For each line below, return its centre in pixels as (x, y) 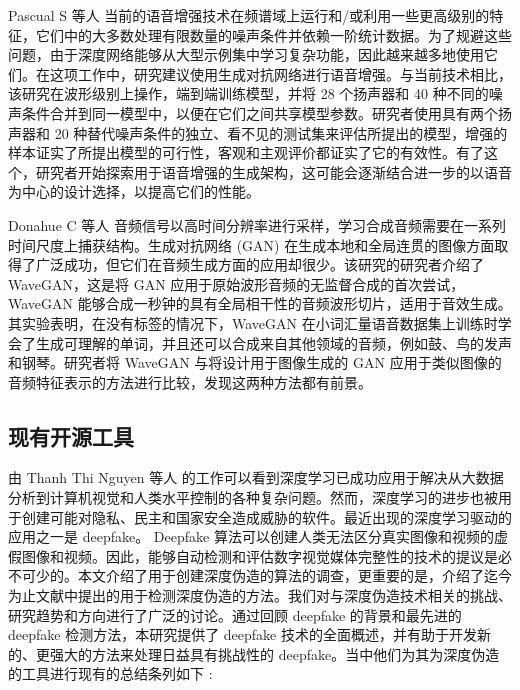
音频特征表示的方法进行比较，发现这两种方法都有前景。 (190, 381)
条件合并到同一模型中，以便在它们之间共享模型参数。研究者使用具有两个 (259, 112)
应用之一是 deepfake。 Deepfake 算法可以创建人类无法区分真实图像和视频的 (251, 536)
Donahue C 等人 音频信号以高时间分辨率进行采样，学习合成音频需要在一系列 (257, 224)
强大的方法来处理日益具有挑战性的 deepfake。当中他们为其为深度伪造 (274, 653)
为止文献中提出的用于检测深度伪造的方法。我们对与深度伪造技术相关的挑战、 (260, 595)
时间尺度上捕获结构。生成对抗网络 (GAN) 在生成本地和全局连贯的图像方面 (251, 244)
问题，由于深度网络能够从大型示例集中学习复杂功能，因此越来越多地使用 (246, 54)
